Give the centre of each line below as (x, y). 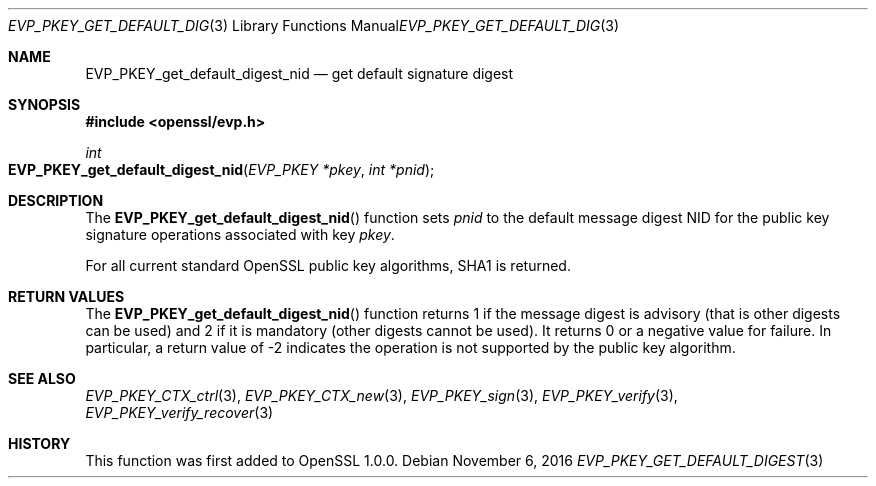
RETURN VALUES (66, 296)
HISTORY (39, 443)
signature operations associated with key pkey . (240, 234)
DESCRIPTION (56, 200)
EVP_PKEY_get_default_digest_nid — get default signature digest (299, 73)
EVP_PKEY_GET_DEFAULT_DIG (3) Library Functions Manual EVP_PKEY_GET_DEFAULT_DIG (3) (314, 25)
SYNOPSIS (44, 104)
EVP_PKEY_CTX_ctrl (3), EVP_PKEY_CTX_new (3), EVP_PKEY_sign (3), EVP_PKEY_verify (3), (381, 395)
